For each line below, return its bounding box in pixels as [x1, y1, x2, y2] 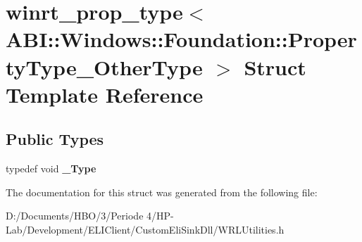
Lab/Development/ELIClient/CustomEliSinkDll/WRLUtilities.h [6, 222, 285, 236]
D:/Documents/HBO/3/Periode [6, 208, 144, 223]
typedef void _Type [6, 161, 96, 176]
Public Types [6, 128, 104, 150]
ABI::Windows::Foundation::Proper [6, 25, 357, 53]
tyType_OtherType [6, 52, 203, 81]
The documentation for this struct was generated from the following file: [6, 184, 318, 199]
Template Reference [6, 79, 204, 108]
